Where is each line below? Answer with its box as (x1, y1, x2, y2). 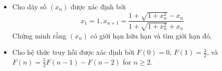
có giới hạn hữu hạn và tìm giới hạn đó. (90, 30, 212, 40)
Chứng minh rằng (12, 30, 66, 40)
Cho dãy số (12, 1, 47, 11)
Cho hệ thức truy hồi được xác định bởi (12, 47, 135, 57)
